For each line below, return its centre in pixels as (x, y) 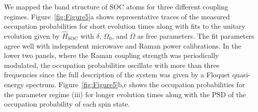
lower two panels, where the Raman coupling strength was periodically (112, 55)
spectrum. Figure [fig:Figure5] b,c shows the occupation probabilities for (135, 84)
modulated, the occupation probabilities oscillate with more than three (112, 65)
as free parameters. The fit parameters (196, 36)
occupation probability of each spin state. (67, 104)
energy (14, 84)
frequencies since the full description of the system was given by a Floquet (117, 75)
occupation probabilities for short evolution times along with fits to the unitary (125, 26)
